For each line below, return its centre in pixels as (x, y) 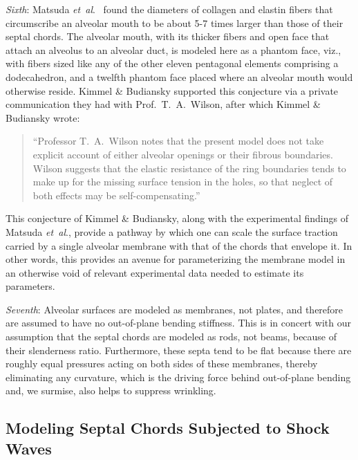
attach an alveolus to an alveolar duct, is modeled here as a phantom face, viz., (173, 49)
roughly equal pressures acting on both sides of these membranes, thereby (162, 364)
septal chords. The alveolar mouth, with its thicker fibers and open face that (168, 36)
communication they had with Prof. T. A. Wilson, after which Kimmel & (163, 104)
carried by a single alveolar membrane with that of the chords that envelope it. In (179, 245)
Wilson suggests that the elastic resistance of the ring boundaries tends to (189, 168)
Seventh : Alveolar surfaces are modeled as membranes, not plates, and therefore (175, 309)
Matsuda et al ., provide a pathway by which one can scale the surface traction (172, 231)
